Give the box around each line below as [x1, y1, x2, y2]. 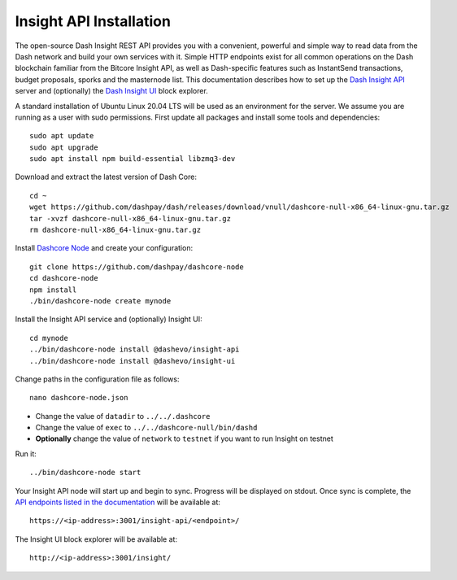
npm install [29, 285, 77, 294]
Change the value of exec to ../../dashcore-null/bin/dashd [35, 423, 258, 433]
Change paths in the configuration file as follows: [15, 374, 180, 384]
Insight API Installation [15, 12, 171, 30]
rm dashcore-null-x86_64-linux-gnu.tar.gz [29, 225, 202, 235]
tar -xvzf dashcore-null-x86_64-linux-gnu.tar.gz [29, 214, 232, 223]
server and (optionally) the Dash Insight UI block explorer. [15, 86, 209, 96]
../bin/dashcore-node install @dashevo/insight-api [29, 345, 240, 354]
